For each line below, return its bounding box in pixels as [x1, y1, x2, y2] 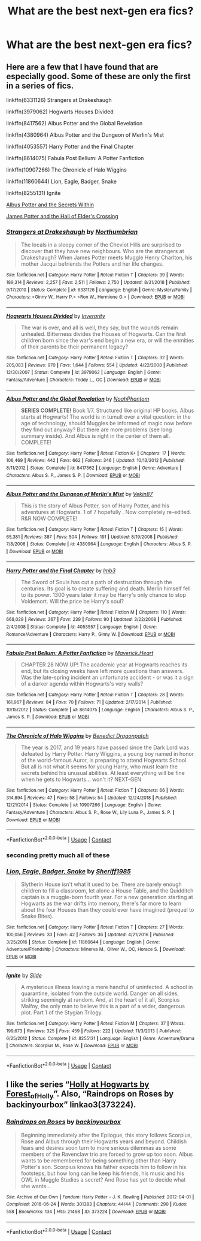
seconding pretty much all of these [6, 851, 110, 859]
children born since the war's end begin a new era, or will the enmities [20, 336, 194, 344]
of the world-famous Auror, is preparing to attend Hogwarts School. [20, 757, 188, 764]
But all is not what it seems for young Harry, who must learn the [20, 763, 178, 770]
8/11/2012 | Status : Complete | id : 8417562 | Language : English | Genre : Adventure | [6, 465, 182, 471]
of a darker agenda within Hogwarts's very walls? [20, 680, 144, 687]
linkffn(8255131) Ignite [6, 190, 61, 196]
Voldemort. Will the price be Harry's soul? [20, 597, 124, 605]
